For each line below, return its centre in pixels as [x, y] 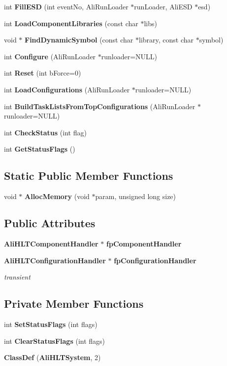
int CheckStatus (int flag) [45, 132]
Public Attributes [50, 223]
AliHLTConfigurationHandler [55, 260]
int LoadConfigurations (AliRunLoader [67, 89]
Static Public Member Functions [89, 176]
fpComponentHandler [144, 243]
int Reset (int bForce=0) [43, 73]
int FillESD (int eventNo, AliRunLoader [66, 6]
